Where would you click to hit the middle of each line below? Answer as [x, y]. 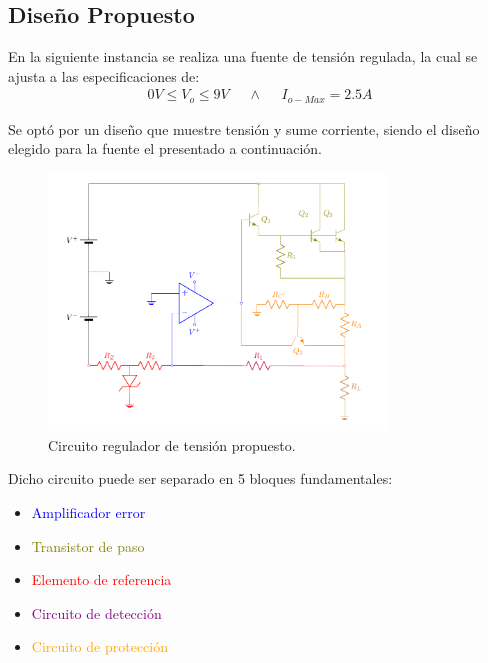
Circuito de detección [96, 612]
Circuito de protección [99, 646]
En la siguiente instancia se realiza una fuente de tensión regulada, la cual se [243, 56]
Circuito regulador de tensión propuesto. [172, 444]
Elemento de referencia [101, 579]
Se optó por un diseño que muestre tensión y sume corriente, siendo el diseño [244, 128]
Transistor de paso [88, 545]
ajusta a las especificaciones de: [104, 75]
